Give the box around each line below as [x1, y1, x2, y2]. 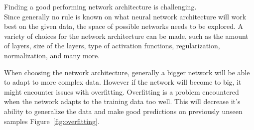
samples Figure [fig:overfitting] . [4, 116, 100, 126]
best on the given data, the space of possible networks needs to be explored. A [4, 21, 244, 31]
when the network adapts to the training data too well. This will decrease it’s [4, 96, 241, 107]
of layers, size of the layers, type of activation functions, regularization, [4, 40, 220, 51]
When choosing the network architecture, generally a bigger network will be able [4, 67, 250, 77]
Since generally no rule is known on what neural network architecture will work [4, 11, 247, 21]
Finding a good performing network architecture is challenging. [4, 1, 197, 11]
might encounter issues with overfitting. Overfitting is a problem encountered [4, 86, 239, 97]
